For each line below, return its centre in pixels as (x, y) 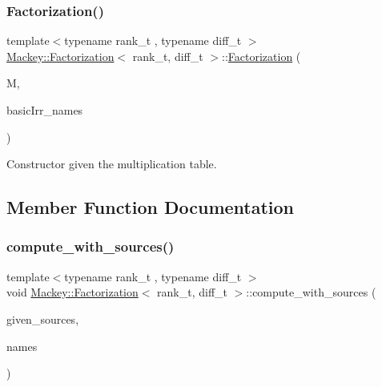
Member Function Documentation (151, 207)
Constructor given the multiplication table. (112, 164)
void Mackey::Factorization (72, 292)
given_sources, (43, 318)
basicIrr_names (45, 110)
